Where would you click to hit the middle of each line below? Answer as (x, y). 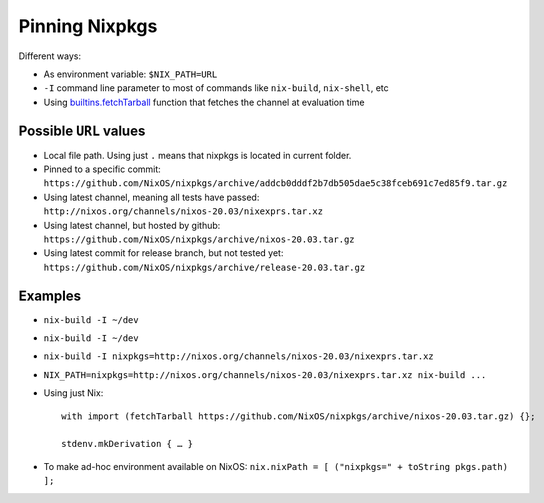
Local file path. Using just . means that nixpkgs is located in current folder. (197, 155)
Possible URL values (82, 130)
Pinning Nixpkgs (88, 26)
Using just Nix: (73, 393)
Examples (50, 295)
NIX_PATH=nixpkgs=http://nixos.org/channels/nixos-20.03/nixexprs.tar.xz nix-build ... (265, 374)
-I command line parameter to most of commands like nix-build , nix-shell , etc (216, 88)
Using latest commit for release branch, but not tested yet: (163, 253)
